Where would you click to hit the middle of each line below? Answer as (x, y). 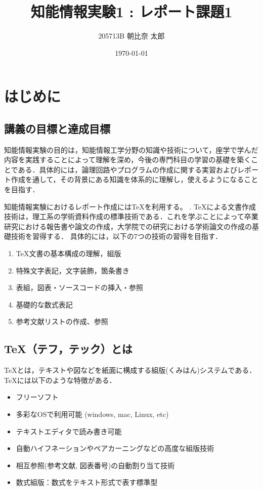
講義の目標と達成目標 (57, 128)
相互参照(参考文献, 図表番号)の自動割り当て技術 (95, 465)
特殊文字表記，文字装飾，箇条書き (73, 270)
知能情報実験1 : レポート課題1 (131, 11)
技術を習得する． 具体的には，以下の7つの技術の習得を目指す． (117, 236)
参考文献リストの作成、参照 (62, 321)
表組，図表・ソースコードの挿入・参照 (80, 287)
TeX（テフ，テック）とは (68, 349)
